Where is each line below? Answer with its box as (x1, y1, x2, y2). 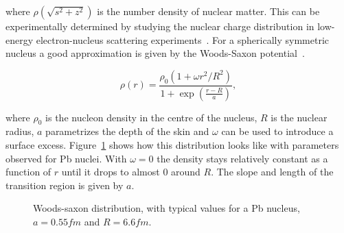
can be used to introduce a (221, 124, 334, 138)
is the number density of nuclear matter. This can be (97, 4, 320, 18)
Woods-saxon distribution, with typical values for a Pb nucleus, (33, 201, 300, 215)
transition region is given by (5, 177, 124, 192)
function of (5, 164, 51, 179)
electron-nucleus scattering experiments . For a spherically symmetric (36, 32, 329, 47)
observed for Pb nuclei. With (5, 151, 127, 165)
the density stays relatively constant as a (157, 151, 328, 165)
